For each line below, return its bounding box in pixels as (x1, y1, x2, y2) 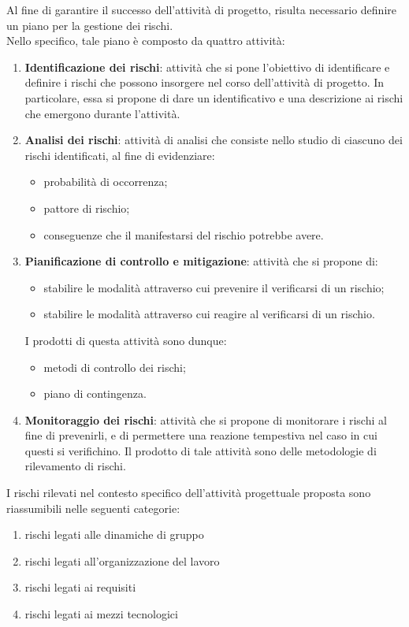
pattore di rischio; (43, 199, 130, 216)
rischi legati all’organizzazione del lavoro (24, 552, 220, 569)
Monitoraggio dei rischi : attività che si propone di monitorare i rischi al (24, 411, 387, 428)
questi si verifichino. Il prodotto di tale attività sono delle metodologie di (24, 442, 377, 458)
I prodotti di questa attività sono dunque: (24, 332, 227, 348)
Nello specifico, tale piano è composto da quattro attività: (6, 32, 285, 49)
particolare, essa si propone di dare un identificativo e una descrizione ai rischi (24, 89, 403, 106)
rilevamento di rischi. (24, 458, 126, 474)
